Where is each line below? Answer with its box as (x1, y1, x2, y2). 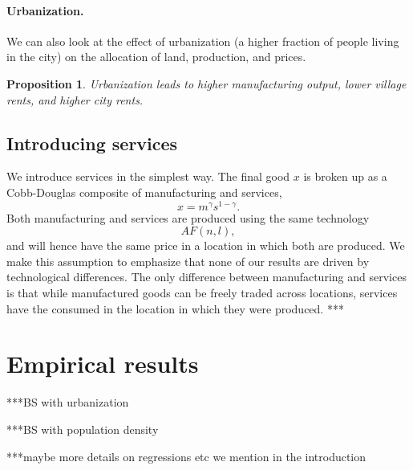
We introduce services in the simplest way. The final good (6, 168, 290, 185)
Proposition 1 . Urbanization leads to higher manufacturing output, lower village (6, 75, 407, 92)
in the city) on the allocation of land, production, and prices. (6, 48, 306, 65)
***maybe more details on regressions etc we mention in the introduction (6, 448, 366, 464)
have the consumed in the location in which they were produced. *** (6, 300, 344, 317)
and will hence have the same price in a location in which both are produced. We (6, 237, 405, 254)
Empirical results (6, 347, 199, 380)
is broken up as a (303, 168, 387, 185)
